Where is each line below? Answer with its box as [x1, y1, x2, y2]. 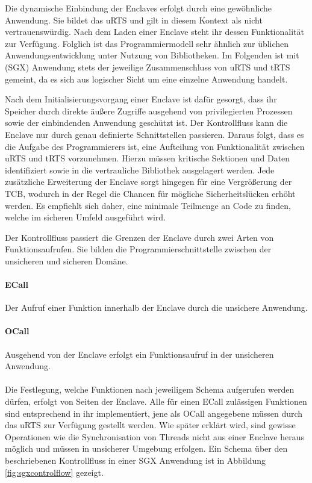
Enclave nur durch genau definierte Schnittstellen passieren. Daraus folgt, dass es [5, 128, 304, 140]
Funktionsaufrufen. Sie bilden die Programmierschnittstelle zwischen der [5, 243, 272, 255]
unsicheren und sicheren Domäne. [5, 254, 128, 267]
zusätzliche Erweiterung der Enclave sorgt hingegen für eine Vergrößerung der [5, 175, 292, 188]
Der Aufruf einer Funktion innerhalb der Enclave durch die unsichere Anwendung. [5, 301, 308, 314]
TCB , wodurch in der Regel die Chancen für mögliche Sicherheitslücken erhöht [5, 187, 296, 199]
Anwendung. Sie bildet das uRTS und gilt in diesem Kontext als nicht [5, 13, 263, 26]
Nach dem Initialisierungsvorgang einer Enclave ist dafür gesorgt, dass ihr [5, 93, 277, 105]
